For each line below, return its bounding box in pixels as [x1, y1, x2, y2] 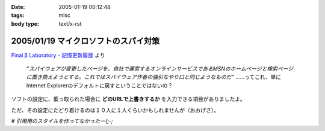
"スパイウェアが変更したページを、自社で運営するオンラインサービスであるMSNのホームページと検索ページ [26, 65, 294, 72]
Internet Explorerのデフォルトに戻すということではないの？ [26, 81, 173, 89]
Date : [11, 4, 25, 10]
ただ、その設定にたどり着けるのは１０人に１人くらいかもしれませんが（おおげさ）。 [11, 106, 220, 114]
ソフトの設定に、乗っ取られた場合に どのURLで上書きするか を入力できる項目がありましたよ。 [11, 96, 246, 103]
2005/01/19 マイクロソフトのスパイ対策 [11, 36, 160, 46]
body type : [11, 20, 39, 27]
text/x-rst [58, 20, 82, 27]
